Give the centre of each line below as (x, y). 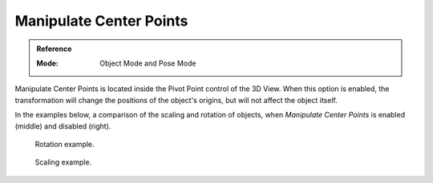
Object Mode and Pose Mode (148, 63)
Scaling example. (63, 162)
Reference (54, 49)
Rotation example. (65, 144)
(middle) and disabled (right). (63, 126)
